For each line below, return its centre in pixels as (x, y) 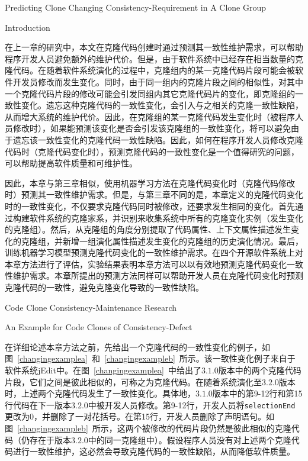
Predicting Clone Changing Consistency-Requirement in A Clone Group (135, 7)
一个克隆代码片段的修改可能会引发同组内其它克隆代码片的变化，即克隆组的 (150, 93)
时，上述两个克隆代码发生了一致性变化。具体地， (100, 393)
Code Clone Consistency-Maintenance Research (91, 307)
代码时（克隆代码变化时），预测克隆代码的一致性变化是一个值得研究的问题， (152, 151)
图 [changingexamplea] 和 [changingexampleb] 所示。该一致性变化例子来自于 (150, 358)
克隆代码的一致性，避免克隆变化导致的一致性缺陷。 (104, 287)
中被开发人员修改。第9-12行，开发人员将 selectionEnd (192, 404)
